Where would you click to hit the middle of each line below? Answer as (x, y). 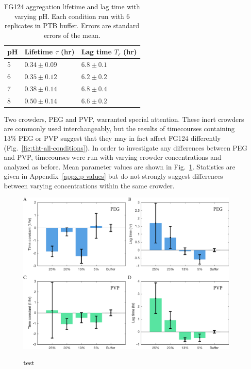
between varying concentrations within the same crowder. (89, 185)
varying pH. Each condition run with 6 (72, 16)
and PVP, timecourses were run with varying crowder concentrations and (113, 157)
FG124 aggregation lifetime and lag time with (72, 6)
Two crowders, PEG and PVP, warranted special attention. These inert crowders (124, 119)
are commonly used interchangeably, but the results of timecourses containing (119, 128)
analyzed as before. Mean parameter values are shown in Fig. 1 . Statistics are (120, 166)
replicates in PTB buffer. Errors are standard (72, 25)
